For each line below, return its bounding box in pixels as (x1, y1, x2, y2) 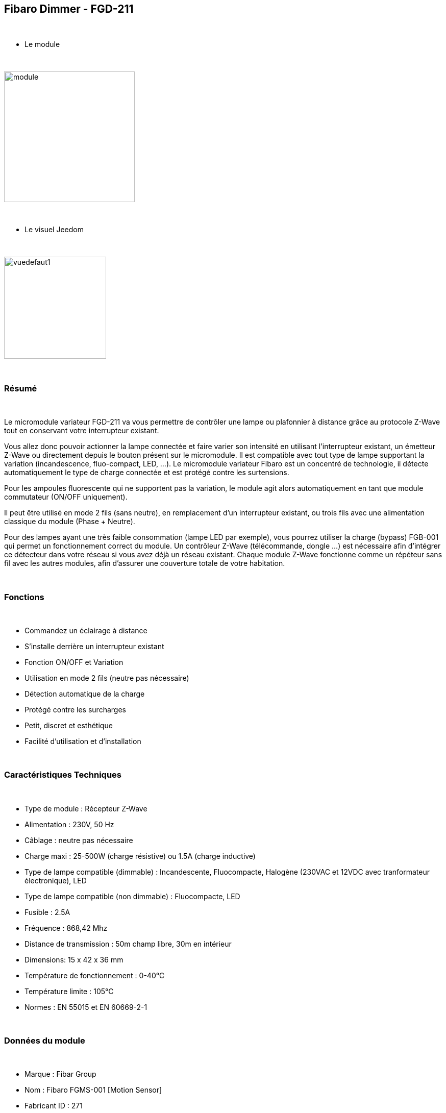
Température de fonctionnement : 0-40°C (24, 971, 165, 980)
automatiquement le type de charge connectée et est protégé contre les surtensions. (4, 468, 289, 477)
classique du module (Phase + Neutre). (4, 517, 135, 526)
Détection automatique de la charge (24, 689, 145, 698)
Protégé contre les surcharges (24, 705, 126, 714)
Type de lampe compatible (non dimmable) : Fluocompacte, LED (24, 892, 240, 901)
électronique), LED (24, 876, 87, 885)
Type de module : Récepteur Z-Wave (24, 804, 147, 813)
